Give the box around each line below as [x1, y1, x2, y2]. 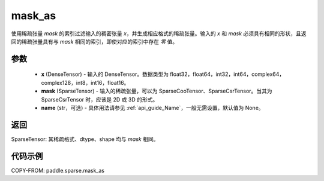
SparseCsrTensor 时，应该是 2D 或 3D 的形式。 [41, 96, 158, 103]
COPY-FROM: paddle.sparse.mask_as [11, 167, 105, 174]
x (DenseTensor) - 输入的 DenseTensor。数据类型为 [41, 70, 169, 78]
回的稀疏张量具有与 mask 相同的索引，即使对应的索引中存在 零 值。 [11, 38, 178, 45]
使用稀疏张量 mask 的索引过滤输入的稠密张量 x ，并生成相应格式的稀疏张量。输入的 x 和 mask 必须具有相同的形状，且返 [11, 30, 307, 37]
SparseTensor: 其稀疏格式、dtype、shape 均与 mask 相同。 [11, 135, 159, 143]
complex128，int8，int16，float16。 [41, 79, 130, 86]
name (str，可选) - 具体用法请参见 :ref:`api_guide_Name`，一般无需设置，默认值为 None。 [41, 104, 264, 111]
